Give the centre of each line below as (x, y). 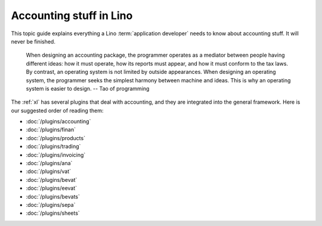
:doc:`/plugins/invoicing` (56, 154)
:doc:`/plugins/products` (56, 138)
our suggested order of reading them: (57, 110)
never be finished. (33, 41)
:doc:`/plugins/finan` (51, 130)
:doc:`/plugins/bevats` (53, 196)
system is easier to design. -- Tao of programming (88, 88)
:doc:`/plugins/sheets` (53, 213)
